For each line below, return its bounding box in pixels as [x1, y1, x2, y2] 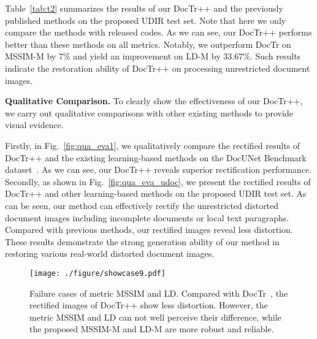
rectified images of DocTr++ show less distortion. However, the [29, 299, 268, 311]
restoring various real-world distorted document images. [5, 247, 215, 260]
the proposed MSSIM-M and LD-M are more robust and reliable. [29, 322, 274, 335]
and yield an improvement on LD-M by [73, 50, 221, 63]
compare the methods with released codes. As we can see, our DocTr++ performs [5, 26, 312, 39]
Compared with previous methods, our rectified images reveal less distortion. [5, 223, 293, 236]
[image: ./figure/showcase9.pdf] [29, 269, 166, 278]
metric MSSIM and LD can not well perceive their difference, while [29, 310, 281, 323]
